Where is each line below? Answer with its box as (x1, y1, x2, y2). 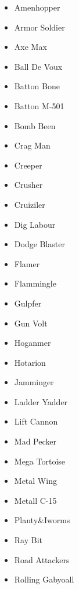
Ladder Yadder (14, 395, 68, 408)
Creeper (14, 159, 42, 171)
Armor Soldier (14, 21, 65, 33)
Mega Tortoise (14, 455, 66, 467)
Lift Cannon (14, 415, 58, 428)
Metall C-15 (14, 494, 57, 506)
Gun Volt (14, 317, 48, 329)
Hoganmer (14, 336, 51, 349)
